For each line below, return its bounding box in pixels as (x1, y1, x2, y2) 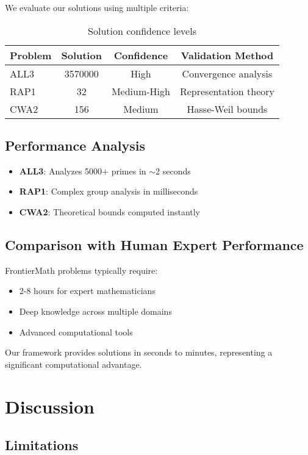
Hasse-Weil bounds (187, 101, 268, 116)
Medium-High (111, 84, 170, 98)
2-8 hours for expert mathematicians (19, 284, 156, 297)
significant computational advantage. (5, 357, 142, 370)
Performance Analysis (5, 135, 145, 154)
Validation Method (181, 48, 274, 62)
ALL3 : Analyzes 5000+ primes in (19, 164, 146, 177)
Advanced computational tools (19, 325, 133, 338)
